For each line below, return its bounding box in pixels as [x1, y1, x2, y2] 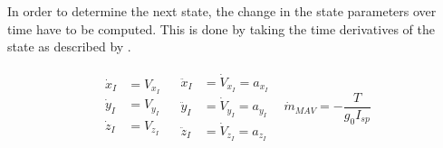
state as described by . [7, 37, 131, 56]
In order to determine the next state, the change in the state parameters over [7, 2, 437, 20]
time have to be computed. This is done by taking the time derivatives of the [7, 19, 435, 38]
